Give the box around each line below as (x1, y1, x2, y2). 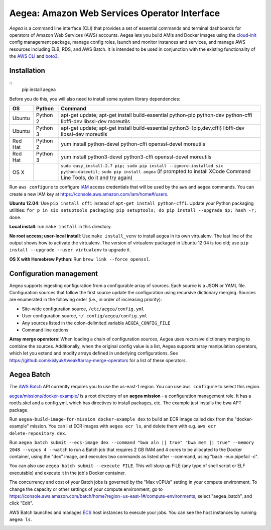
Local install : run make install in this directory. (9, 224, 112, 230)
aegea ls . (9, 516, 32, 522)
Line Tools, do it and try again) (61, 174, 133, 181)
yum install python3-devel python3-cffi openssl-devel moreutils (61, 153, 212, 160)
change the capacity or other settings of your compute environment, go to (9, 486, 163, 492)
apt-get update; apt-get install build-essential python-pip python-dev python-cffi (61, 112, 252, 119)
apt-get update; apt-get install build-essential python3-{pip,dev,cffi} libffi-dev (61, 125, 245, 132)
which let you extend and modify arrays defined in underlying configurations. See (9, 350, 178, 357)
